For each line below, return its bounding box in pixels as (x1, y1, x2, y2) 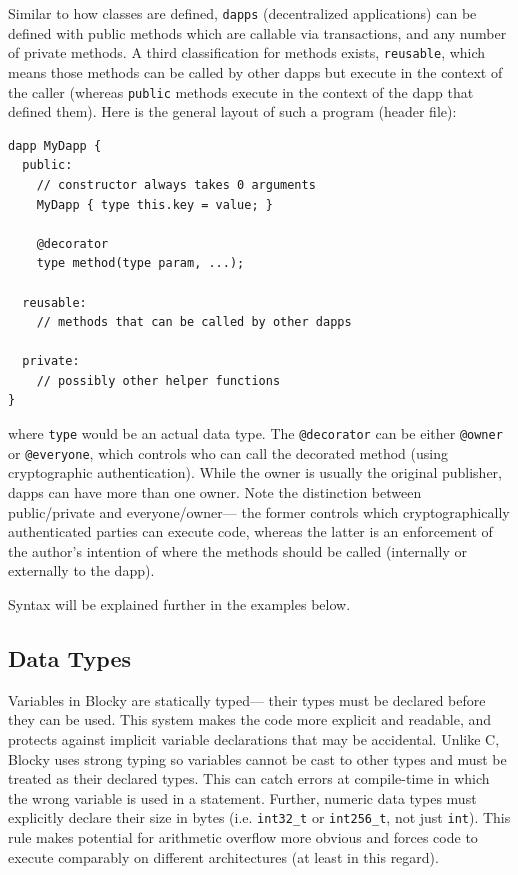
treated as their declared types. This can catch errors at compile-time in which (8, 768, 490, 789)
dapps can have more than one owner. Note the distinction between (8, 481, 422, 502)
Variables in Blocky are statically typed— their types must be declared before (8, 689, 486, 710)
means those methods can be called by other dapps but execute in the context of (8, 61, 503, 82)
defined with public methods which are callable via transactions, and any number (8, 22, 507, 43)
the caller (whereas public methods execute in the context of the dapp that (8, 81, 474, 102)
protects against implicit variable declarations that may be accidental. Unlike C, (8, 728, 500, 749)
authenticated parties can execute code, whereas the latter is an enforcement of (8, 521, 493, 542)
